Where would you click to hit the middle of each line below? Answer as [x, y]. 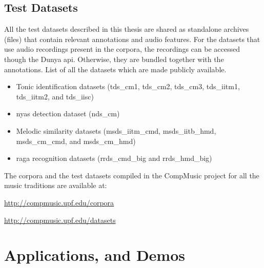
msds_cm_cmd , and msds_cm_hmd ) [76, 141]
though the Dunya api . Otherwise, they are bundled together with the [114, 59]
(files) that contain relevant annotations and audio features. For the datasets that [132, 39]
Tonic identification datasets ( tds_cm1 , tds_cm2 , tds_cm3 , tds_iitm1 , [128, 86]
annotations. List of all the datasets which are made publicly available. [115, 69]
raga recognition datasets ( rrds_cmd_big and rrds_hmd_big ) [114, 158]
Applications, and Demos [95, 255]
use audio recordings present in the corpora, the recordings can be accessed [122, 49]
